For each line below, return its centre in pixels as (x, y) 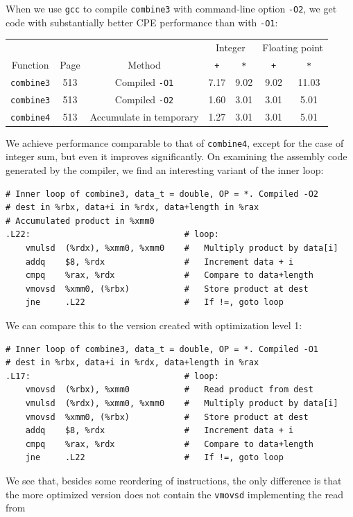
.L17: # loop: (112, 376)
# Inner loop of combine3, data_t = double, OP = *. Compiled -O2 (162, 194)
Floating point (293, 47)
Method (144, 64)
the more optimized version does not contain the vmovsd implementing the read (174, 494)
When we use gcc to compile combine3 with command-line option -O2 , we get (171, 8)
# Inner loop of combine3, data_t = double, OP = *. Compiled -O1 (162, 349)
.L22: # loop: (112, 235)
